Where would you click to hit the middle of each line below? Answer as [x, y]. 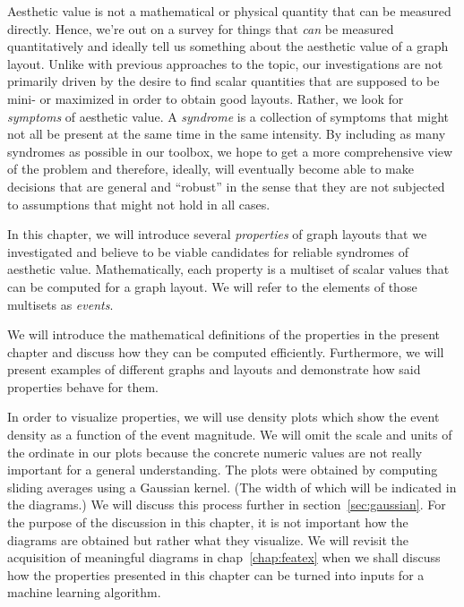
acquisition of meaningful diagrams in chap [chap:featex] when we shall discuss [224, 557]
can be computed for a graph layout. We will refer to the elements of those [212, 286]
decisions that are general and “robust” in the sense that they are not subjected [226, 186]
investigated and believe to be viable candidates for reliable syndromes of [208, 251]
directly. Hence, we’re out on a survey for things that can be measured [201, 28]
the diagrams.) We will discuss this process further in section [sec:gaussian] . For [227, 504]
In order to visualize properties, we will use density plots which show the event [223, 417]
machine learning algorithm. [84, 592]
